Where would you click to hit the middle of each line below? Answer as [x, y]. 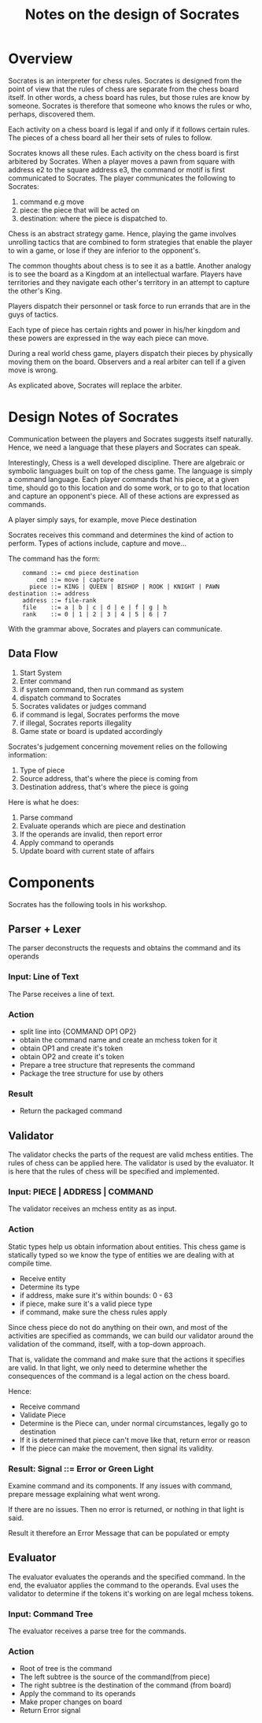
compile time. [30, 1263]
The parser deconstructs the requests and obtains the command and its [125, 948]
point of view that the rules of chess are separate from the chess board [124, 89]
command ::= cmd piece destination [81, 572]
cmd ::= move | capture [75, 580]
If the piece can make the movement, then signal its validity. [116, 1448]
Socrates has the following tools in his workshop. [88, 904]
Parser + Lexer [44, 930]
